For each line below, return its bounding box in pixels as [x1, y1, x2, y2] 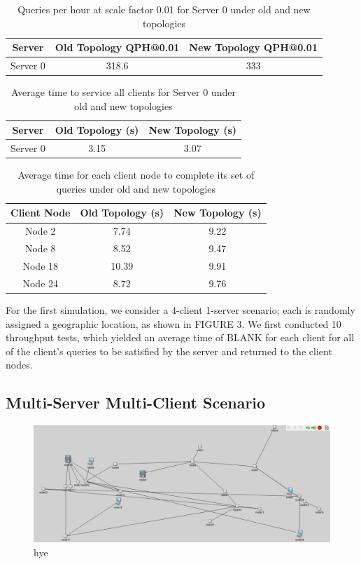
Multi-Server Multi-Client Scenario [6, 392, 266, 413]
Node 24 [22, 275, 59, 290]
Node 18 [22, 258, 59, 273]
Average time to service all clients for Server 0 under [11, 85, 236, 99]
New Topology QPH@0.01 [189, 40, 318, 55]
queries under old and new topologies [56, 181, 215, 195]
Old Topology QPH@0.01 [55, 40, 180, 55]
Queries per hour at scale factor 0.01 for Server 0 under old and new [17, 2, 311, 16]
